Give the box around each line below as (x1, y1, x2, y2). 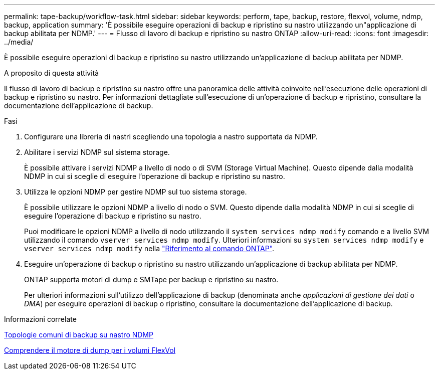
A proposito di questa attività (4, 69, 99, 77)
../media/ (4, 38, 34, 46)
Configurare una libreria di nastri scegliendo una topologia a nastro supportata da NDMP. (24, 132, 318, 141)
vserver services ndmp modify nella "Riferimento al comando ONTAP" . (24, 244, 275, 253)
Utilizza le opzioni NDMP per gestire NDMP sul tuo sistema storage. (24, 188, 247, 196)
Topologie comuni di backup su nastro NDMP (4, 330, 153, 339)
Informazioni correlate (4, 315, 77, 323)
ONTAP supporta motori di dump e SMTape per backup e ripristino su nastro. (24, 275, 279, 284)
